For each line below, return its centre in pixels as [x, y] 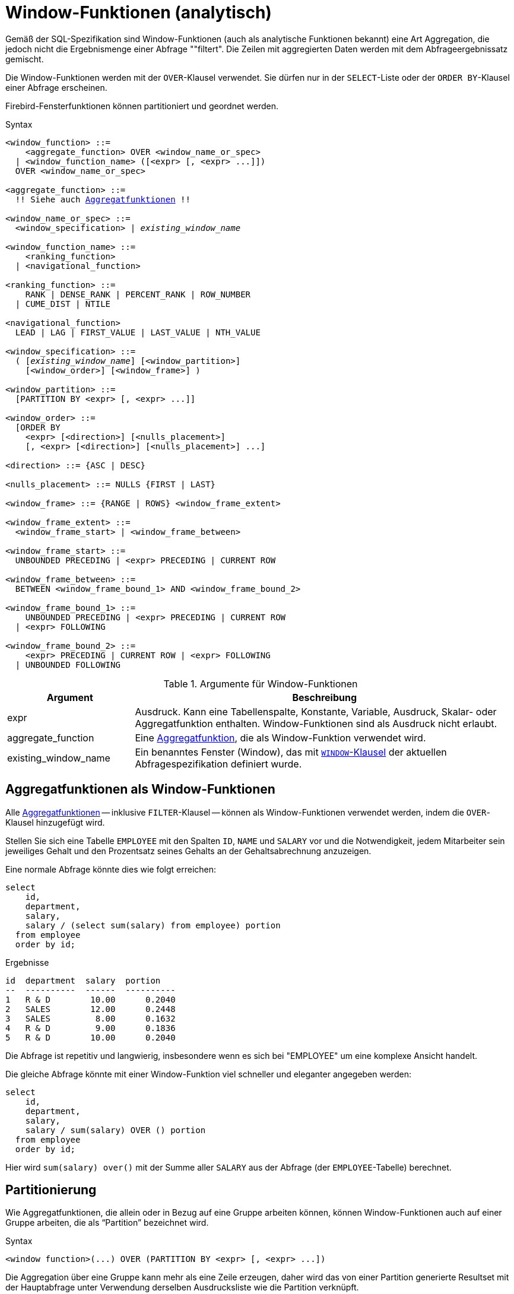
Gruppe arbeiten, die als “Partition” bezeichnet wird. [107, 1223]
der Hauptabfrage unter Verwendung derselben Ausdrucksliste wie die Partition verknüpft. [182, 1287]
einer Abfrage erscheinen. [56, 87]
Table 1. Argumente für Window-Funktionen [261, 684]
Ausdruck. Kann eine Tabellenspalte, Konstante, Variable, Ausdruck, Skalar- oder [316, 711]
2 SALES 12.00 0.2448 [91, 1009]
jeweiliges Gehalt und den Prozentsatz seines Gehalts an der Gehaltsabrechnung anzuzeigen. [188, 851]
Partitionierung [51, 1190]
